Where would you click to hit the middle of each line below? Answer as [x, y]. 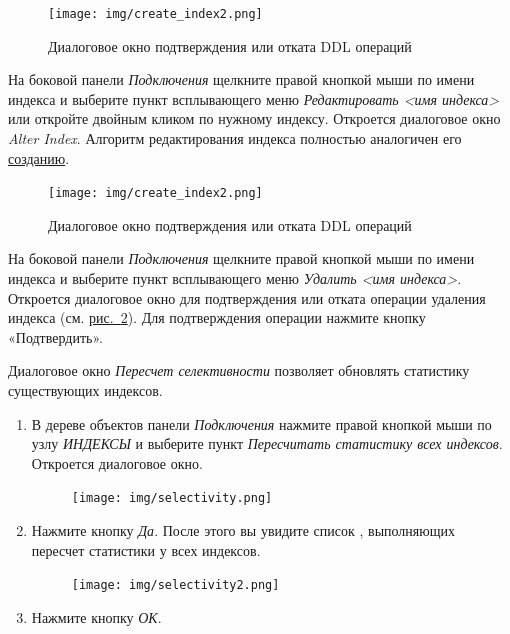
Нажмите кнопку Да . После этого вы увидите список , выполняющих [243, 530]
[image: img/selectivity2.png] [175, 585]
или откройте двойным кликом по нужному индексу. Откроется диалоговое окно [254, 118]
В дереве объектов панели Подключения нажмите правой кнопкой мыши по [261, 423]
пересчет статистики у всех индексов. [146, 549]
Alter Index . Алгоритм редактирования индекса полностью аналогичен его [235, 138]
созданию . [39, 157]
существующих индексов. [85, 390]
